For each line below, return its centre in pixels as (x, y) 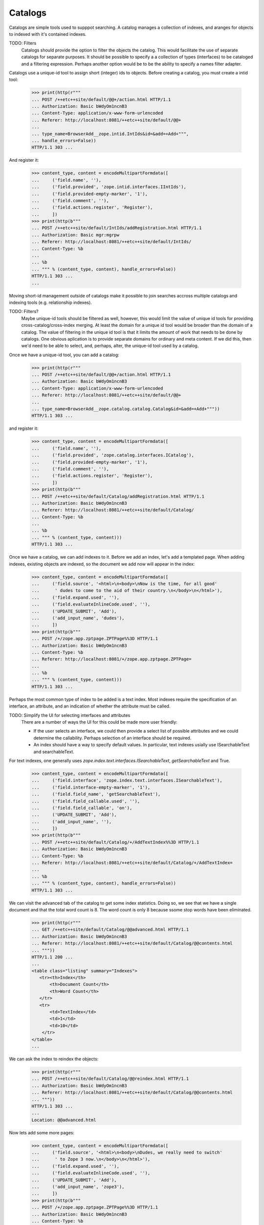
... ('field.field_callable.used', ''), (86, 801)
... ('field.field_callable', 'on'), (82, 808)
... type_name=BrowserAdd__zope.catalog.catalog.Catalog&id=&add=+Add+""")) (126, 409)
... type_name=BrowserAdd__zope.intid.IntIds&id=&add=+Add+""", (110, 134)
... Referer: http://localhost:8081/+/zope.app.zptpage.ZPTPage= (111, 659)
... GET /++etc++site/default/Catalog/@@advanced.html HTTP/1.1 (110, 930)
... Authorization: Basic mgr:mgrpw (76, 235)
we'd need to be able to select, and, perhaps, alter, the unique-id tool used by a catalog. (110, 346)
